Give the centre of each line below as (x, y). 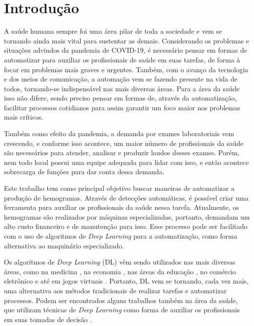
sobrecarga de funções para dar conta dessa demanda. (84, 172)
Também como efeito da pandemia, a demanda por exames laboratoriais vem (119, 133)
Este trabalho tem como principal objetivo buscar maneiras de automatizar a (119, 188)
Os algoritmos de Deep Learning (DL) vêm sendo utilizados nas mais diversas (120, 262)
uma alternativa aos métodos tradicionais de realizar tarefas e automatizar (115, 290)
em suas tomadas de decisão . (48, 319)
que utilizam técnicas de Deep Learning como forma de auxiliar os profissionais (122, 310)
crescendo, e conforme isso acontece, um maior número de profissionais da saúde (124, 143)
